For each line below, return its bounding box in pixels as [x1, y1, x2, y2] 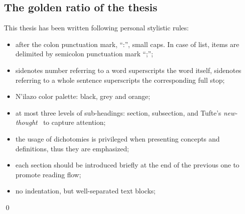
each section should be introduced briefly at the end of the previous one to [15, 160, 240, 170]
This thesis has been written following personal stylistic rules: [4, 23, 189, 33]
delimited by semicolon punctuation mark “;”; [15, 48, 153, 59]
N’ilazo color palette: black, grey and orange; [15, 91, 150, 101]
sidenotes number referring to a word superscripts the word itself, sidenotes [15, 65, 242, 75]
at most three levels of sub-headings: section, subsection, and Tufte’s [15, 107, 221, 118]
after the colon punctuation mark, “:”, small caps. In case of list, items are [15, 39, 240, 49]
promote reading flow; [15, 169, 81, 179]
